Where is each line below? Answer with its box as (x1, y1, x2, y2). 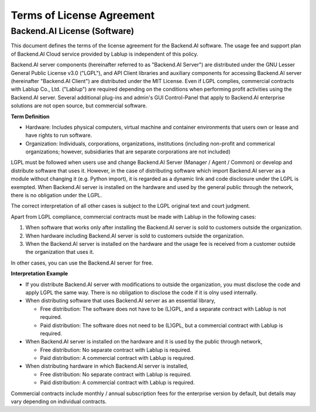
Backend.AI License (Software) (11, 26, 135, 36)
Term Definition (11, 113, 50, 120)
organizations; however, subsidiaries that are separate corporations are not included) (25, 148, 231, 155)
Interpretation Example (11, 270, 68, 277)
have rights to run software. (25, 132, 92, 139)
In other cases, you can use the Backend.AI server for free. (11, 259, 153, 266)
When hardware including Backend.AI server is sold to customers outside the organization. (25, 232, 245, 239)
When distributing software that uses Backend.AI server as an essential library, (25, 297, 216, 304)
